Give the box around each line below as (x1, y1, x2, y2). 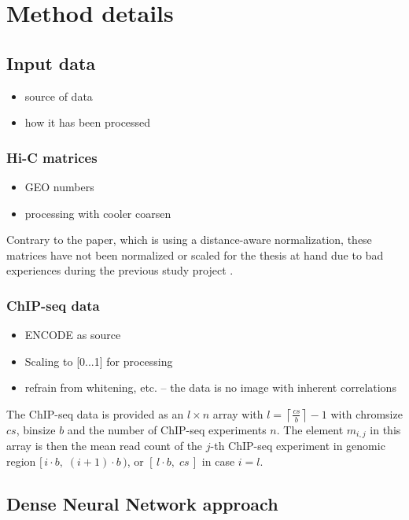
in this (370, 421, 401, 437)
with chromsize (330, 405, 403, 422)
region (6, 453, 36, 469)
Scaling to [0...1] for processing (24, 352, 173, 369)
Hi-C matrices (6, 147, 98, 167)
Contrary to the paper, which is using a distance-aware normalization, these (6, 231, 372, 248)
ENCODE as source (24, 326, 121, 343)
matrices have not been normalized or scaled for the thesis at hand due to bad (6, 246, 384, 263)
